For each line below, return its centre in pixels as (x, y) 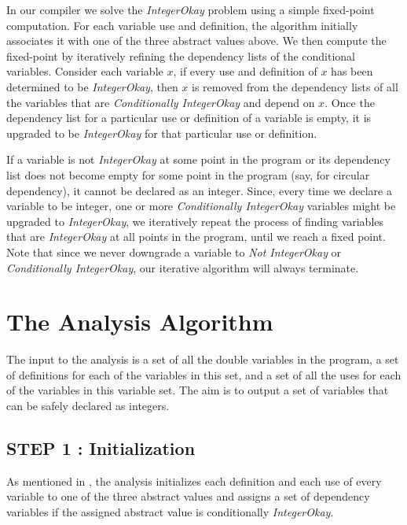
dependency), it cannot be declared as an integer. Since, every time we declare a (199, 190)
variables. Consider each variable (85, 71)
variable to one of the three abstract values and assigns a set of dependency (188, 496)
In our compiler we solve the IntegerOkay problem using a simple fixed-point (191, 9)
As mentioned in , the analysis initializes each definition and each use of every (194, 481)
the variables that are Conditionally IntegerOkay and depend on (161, 102)
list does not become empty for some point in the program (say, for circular (188, 174)
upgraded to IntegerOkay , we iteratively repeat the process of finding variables (195, 221)
